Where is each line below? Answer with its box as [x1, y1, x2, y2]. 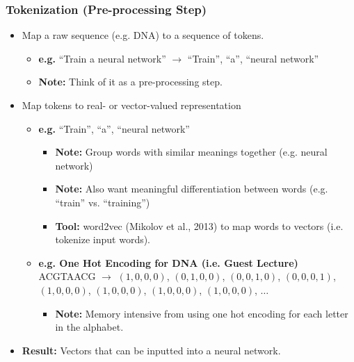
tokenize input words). [55, 232, 151, 247]
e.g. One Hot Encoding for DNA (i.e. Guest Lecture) [38, 255, 298, 270]
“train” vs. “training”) [55, 195, 150, 209]
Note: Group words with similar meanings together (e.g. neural [55, 145, 328, 159]
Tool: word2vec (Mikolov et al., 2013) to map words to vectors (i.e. [55, 218, 344, 233]
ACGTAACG [38, 269, 96, 283]
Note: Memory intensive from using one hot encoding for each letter [55, 306, 348, 320]
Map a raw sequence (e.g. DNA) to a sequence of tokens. [22, 28, 264, 42]
